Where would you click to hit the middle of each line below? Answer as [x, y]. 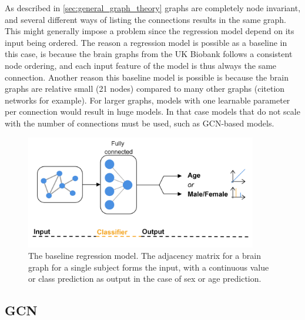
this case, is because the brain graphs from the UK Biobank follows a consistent [149, 54]
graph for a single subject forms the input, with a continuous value [149, 267]
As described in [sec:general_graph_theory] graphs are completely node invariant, [153, 8]
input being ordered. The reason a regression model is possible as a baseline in [146, 42]
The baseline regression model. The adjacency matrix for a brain [145, 256]
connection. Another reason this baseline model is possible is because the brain [147, 77]
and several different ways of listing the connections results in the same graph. [145, 19]
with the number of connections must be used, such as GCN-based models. [140, 123]
